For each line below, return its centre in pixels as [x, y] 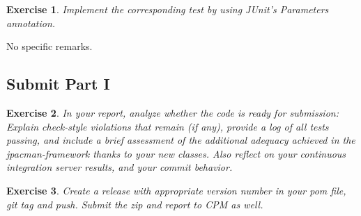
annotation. [31, 23]
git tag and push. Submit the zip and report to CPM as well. [135, 204]
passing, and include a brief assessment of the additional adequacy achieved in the [181, 140]
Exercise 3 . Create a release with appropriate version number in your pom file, [176, 190]
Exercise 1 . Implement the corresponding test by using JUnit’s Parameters [168, 9]
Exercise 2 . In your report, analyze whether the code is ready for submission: [172, 112]
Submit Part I [58, 84]
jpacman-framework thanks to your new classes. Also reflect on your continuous [176, 153]
